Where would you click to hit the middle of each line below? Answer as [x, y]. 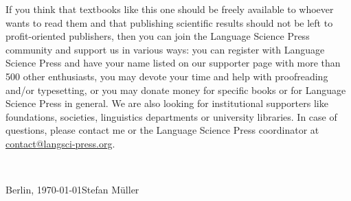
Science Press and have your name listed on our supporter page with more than [173, 63]
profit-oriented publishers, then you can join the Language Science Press [158, 36]
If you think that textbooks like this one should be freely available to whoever [170, 9]
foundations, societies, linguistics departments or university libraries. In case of [171, 116]
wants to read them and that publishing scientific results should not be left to [169, 22]
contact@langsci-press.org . [60, 143]
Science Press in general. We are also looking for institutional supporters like [167, 103]
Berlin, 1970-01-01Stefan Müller [72, 190]
